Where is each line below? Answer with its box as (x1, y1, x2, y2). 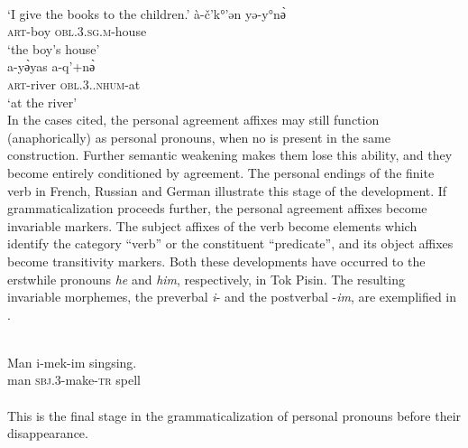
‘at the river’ (7, 92, 78, 111)
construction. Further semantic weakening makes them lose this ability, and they (7, 145, 453, 164)
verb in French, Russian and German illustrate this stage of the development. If (7, 181, 447, 200)
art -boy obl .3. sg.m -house (7, 22, 147, 41)
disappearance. (7, 424, 88, 443)
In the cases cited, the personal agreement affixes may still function (7, 110, 380, 129)
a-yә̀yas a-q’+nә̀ (7, 57, 96, 76)
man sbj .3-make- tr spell (7, 370, 141, 389)
